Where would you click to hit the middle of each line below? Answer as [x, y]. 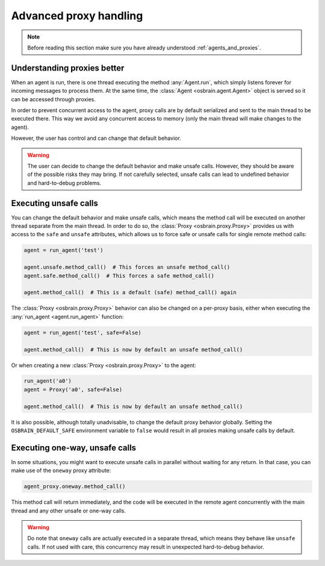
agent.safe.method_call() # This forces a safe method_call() [119, 275]
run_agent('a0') [48, 381]
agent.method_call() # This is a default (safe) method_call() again [130, 293]
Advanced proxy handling [77, 16]
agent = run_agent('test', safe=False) [82, 332]
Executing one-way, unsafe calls [74, 448]
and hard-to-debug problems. [64, 183]
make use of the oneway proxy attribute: [61, 471]
